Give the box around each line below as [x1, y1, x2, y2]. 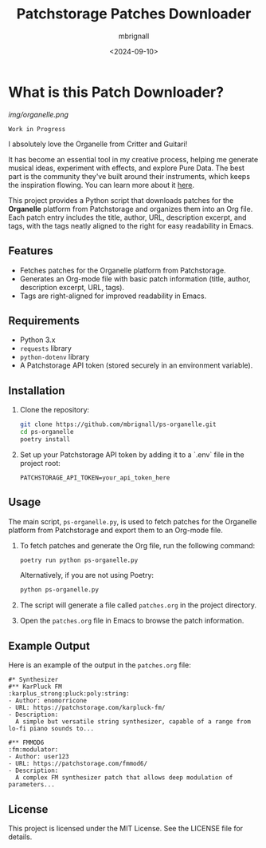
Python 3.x [19, 335, 56, 344]
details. [8, 832, 33, 842]
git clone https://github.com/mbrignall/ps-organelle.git [19, 420, 217, 428]
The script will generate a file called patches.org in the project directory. [19, 600, 257, 610]
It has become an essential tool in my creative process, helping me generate [8, 154, 259, 164]
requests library [19, 344, 72, 353]
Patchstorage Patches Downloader [16, 5, 252, 23]
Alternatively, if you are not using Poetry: [19, 571, 154, 580]
